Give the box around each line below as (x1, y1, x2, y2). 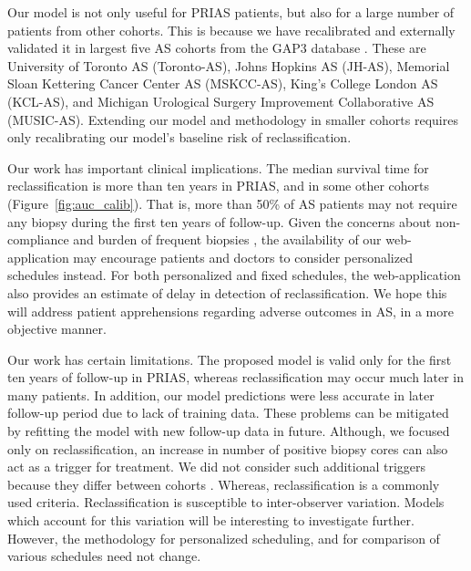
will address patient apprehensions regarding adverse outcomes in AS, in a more (7, 301, 454, 320)
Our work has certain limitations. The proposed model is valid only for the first (7, 349, 452, 369)
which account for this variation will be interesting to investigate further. (7, 511, 415, 530)
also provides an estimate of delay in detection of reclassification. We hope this (7, 283, 447, 302)
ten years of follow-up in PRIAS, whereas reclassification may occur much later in (7, 368, 464, 387)
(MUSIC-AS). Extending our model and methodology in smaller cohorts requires (7, 109, 458, 129)
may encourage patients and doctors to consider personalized (73, 247, 413, 266)
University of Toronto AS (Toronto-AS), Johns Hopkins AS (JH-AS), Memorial (7, 56, 450, 75)
